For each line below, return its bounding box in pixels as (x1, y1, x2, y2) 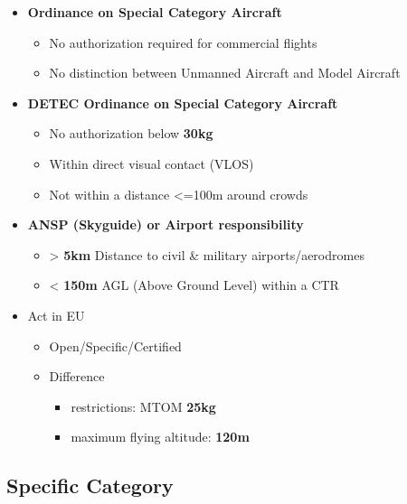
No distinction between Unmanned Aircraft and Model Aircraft (49, 63, 401, 82)
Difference (49, 367, 105, 386)
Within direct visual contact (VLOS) (49, 154, 254, 173)
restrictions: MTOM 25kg (71, 397, 216, 415)
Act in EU (27, 305, 85, 324)
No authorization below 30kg (49, 124, 213, 143)
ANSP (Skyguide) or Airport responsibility (27, 215, 304, 234)
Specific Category (6, 471, 174, 499)
